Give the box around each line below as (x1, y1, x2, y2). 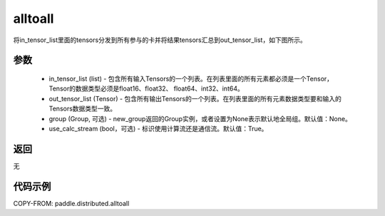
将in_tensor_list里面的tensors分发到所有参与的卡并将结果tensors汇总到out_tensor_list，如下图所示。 (13, 36, 307, 44)
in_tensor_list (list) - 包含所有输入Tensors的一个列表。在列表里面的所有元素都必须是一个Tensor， (48, 74, 334, 83)
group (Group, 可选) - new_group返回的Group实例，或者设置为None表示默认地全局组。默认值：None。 (48, 114, 352, 123)
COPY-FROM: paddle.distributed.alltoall (13, 199, 130, 207)
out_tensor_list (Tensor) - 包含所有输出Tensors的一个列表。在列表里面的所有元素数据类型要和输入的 (48, 94, 342, 103)
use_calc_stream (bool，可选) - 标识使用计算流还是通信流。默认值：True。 (48, 124, 268, 133)
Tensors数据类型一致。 (48, 104, 117, 113)
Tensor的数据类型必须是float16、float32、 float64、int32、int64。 (48, 84, 244, 93)
